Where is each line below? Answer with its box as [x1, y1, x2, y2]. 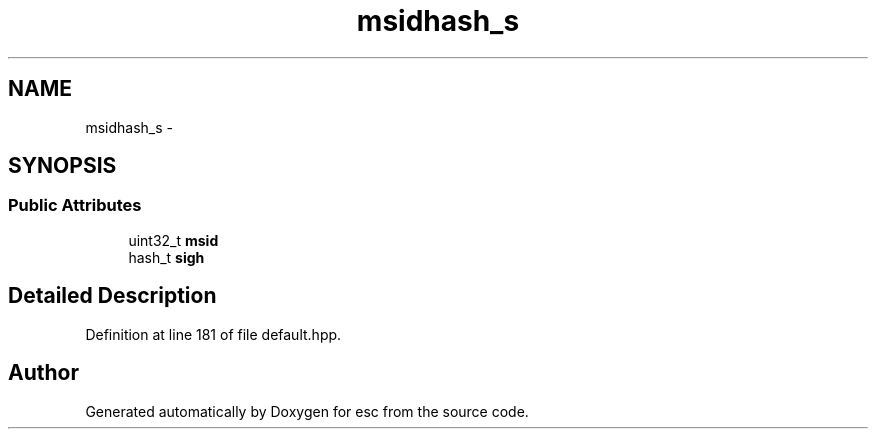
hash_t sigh [128, 248, 205, 266]
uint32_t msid [128, 231, 219, 249]
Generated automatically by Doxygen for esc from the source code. [85, 402, 529, 420]
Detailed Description [8, 283, 217, 309]
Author [8, 360, 79, 386]
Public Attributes [8, 195, 142, 216]
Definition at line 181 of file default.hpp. [85, 325, 342, 343]
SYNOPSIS [8, 153, 117, 179]
